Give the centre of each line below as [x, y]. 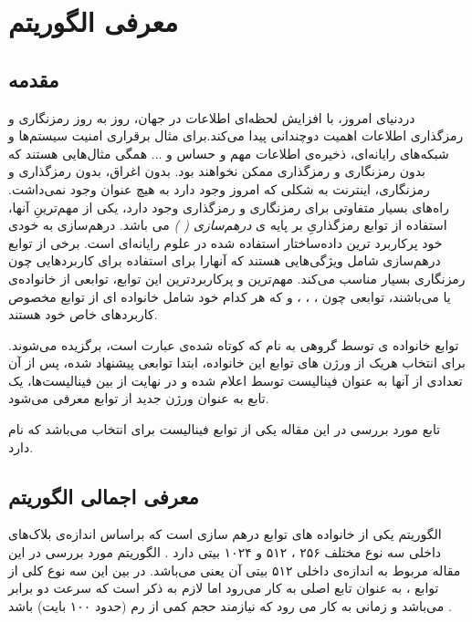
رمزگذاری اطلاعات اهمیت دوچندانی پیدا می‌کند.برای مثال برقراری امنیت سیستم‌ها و [236, 135]
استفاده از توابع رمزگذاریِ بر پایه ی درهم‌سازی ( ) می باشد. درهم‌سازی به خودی [228, 225]
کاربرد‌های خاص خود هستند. [83, 314]
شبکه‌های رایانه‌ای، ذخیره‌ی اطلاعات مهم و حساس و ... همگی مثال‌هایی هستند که [229, 153]
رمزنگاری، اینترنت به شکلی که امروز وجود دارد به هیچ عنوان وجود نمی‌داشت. [219, 188]
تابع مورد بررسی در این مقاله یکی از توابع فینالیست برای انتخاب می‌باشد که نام [225, 429]
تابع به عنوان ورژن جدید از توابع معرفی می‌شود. [139, 398]
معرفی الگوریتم [94, 21]
